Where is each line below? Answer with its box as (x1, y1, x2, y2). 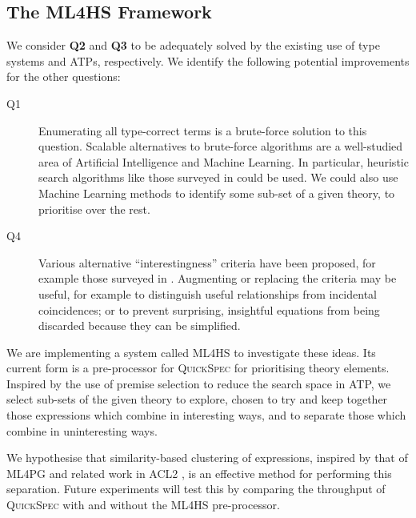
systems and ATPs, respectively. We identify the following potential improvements (6, 52, 410, 69)
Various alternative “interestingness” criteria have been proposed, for (38, 254, 376, 271)
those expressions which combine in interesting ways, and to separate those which (6, 407, 406, 424)
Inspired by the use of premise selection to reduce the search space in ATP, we (6, 375, 391, 392)
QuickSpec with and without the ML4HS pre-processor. (6, 496, 280, 513)
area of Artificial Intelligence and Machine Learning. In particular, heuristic (38, 153, 409, 170)
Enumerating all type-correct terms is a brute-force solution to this (38, 122, 367, 139)
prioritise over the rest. (38, 200, 150, 217)
